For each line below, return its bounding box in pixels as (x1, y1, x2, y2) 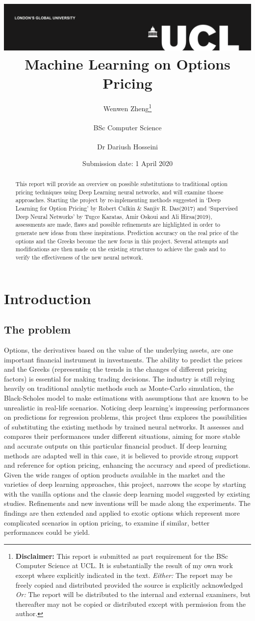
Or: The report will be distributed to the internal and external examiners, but (15, 589, 251, 599)
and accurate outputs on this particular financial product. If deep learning (4, 440, 227, 451)
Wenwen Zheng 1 (103, 102, 152, 113)
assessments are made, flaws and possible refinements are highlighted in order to (15, 220, 221, 229)
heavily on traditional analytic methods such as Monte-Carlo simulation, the (4, 383, 234, 393)
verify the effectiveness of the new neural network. (15, 253, 143, 261)
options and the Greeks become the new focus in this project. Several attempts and (15, 237, 229, 245)
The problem (4, 322, 71, 337)
